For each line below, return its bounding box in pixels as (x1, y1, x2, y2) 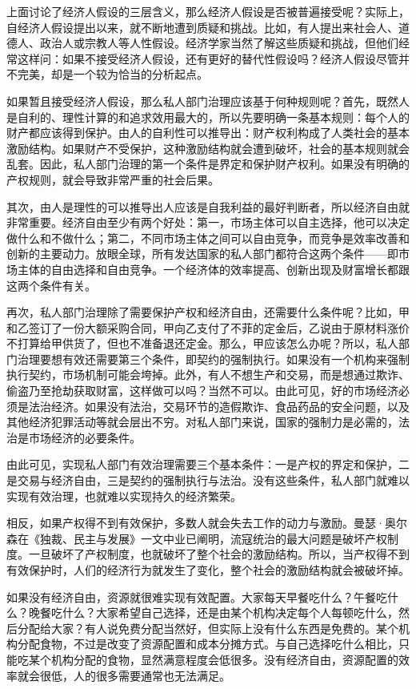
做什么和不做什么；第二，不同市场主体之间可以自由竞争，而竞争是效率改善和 (6, 229, 410, 246)
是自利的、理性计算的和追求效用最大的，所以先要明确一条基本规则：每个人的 (6, 108, 410, 125)
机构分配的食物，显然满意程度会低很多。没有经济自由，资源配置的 (50, 651, 398, 667)
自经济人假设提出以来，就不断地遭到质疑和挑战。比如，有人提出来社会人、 (6, 18, 398, 35)
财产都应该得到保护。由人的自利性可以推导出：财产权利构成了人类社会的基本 (6, 124, 410, 141)
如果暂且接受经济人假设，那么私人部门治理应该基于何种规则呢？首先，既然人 (6, 92, 410, 109)
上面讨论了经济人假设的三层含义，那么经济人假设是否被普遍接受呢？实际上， (6, 3, 410, 19)
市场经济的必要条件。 (28, 429, 141, 445)
